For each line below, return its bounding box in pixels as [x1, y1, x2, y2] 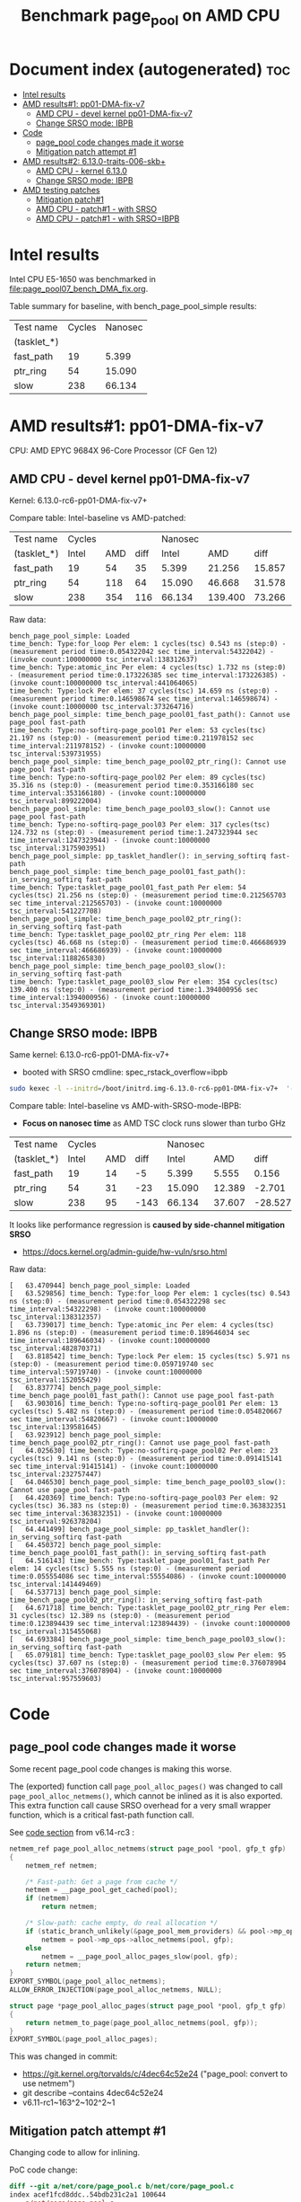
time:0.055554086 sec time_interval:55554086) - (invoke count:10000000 [9, 1571, 287, 1581]
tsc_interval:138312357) [9, 1313, 102, 1322]
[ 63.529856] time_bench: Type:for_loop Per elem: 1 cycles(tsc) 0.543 [9, 1288, 291, 1298]
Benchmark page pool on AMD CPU [21, 5, 280, 29]
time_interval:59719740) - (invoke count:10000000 [9, 1367, 202, 1376]
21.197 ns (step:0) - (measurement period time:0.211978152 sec [9, 734, 254, 743]
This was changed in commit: [9, 2051, 118, 2062]
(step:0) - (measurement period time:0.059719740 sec [9, 1359, 215, 1368]
